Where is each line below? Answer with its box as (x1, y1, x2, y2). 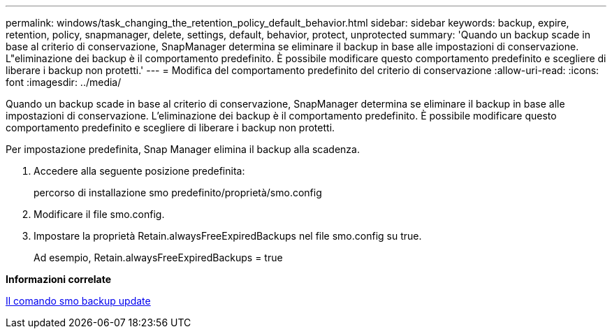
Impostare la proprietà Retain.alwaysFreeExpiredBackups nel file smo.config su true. (34, 230, 422, 242)
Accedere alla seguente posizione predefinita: (34, 165, 245, 177)
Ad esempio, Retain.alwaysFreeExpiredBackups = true (34, 252, 283, 263)
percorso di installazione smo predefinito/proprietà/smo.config (34, 187, 322, 198)
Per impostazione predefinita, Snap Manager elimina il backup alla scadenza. (6, 143, 360, 155)
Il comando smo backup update (6, 295, 151, 307)
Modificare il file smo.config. (34, 208, 165, 220)
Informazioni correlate (6, 273, 112, 285)
